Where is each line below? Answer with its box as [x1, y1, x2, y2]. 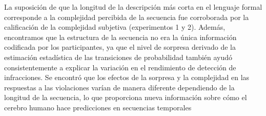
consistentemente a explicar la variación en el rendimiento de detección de [4, 62, 236, 72]
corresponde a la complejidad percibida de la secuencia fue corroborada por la [4, 11, 249, 22]
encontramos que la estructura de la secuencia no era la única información [4, 31, 237, 42]
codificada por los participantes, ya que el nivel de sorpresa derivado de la [4, 42, 236, 52]
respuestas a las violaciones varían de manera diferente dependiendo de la [4, 82, 235, 92]
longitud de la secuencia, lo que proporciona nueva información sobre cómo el [4, 92, 247, 103]
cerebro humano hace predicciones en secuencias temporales [4, 102, 192, 112]
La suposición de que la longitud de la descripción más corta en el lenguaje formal [4, 2, 262, 12]
